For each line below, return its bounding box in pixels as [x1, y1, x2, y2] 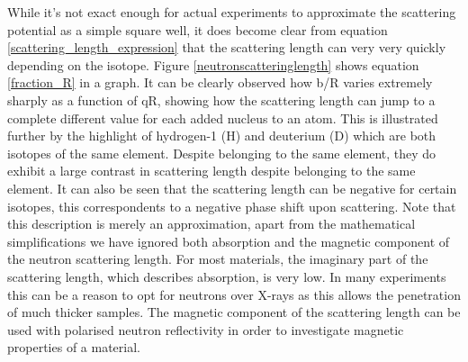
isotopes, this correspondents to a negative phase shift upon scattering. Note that [7, 196, 456, 215]
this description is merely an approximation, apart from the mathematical [7, 214, 416, 233]
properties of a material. [7, 338, 140, 357]
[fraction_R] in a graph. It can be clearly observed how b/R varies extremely [7, 73, 433, 92]
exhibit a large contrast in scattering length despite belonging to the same [7, 161, 416, 180]
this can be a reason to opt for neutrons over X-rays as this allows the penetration [7, 285, 461, 303]
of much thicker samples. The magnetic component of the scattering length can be [7, 303, 461, 321]
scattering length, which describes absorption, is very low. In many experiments [7, 267, 446, 285]
